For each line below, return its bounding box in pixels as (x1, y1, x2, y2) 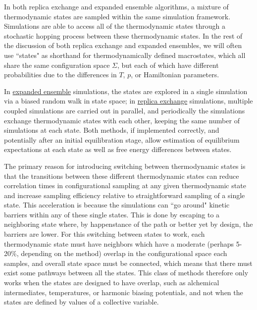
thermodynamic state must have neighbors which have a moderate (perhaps (4, 238, 234, 249)
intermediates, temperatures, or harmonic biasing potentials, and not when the (4, 287, 243, 297)
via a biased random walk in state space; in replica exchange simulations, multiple (4, 96, 253, 106)
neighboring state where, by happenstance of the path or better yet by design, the (4, 219, 253, 229)
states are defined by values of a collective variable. (4, 297, 159, 307)
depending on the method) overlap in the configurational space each (21, 248, 227, 258)
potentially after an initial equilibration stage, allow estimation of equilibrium (4, 134, 240, 145)
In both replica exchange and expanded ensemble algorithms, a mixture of (4, 1, 229, 11)
